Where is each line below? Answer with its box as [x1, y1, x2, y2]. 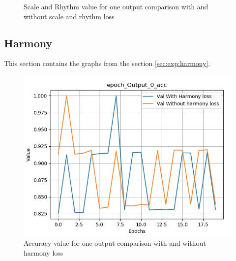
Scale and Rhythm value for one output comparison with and [24, 1, 208, 11]
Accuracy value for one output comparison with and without [24, 238, 206, 248]
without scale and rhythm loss [24, 11, 115, 21]
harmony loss [24, 248, 63, 258]
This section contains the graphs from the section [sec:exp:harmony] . [4, 58, 210, 68]
